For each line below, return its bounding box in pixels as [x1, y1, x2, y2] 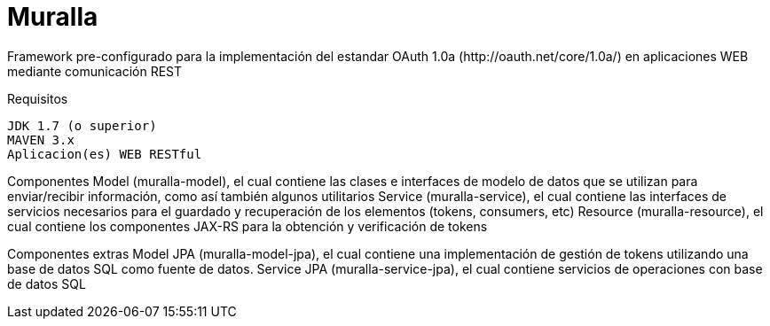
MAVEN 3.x [7, 132, 75, 147]
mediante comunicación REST [7, 63, 183, 79]
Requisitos [7, 90, 68, 106]
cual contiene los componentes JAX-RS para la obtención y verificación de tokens [7, 218, 488, 234]
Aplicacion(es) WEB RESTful [7, 146, 202, 161]
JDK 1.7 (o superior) [7, 118, 157, 133]
